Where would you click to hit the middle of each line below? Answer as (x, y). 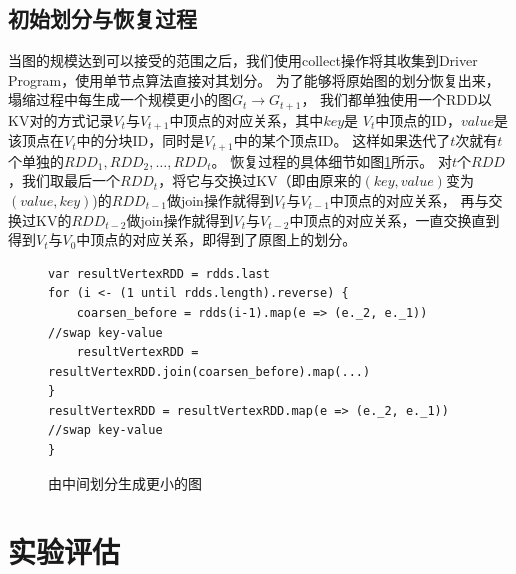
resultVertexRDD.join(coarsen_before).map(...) (209, 371)
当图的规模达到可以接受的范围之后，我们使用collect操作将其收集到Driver (243, 60)
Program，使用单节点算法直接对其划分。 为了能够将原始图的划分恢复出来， (254, 79)
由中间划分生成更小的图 (125, 482)
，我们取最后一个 (64, 180)
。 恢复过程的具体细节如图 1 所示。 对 (331, 160)
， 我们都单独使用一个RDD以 (396, 99)
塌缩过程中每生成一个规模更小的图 (120, 99)
